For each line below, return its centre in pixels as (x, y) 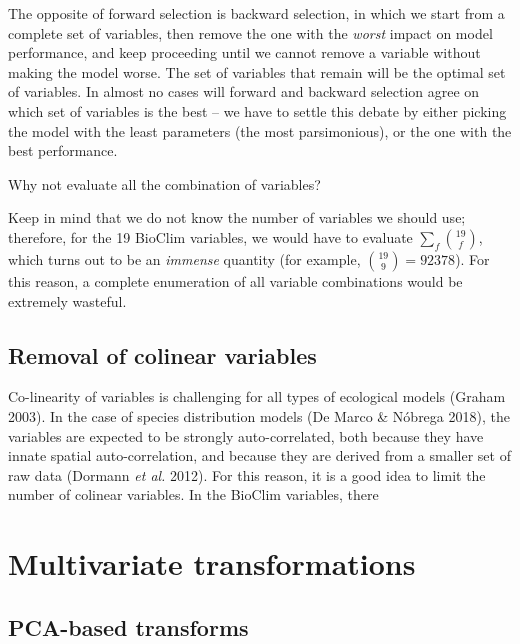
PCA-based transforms (128, 626)
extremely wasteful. (67, 300)
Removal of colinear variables (162, 354)
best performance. (63, 150)
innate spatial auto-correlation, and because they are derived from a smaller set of (259, 455)
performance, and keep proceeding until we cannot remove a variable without (244, 52)
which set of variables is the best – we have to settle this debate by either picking (257, 110)
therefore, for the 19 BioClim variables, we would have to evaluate (210, 236)
